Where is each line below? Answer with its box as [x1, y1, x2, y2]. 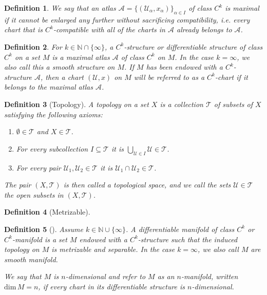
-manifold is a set [12, 234, 67, 244]
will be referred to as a [133, 71, 205, 82]
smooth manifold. [4, 254, 58, 264]
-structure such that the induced [138, 234, 238, 244]
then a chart [45, 71, 84, 82]
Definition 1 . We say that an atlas [4, 3, 116, 13]
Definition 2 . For [4, 41, 62, 52]
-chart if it [215, 71, 248, 82]
